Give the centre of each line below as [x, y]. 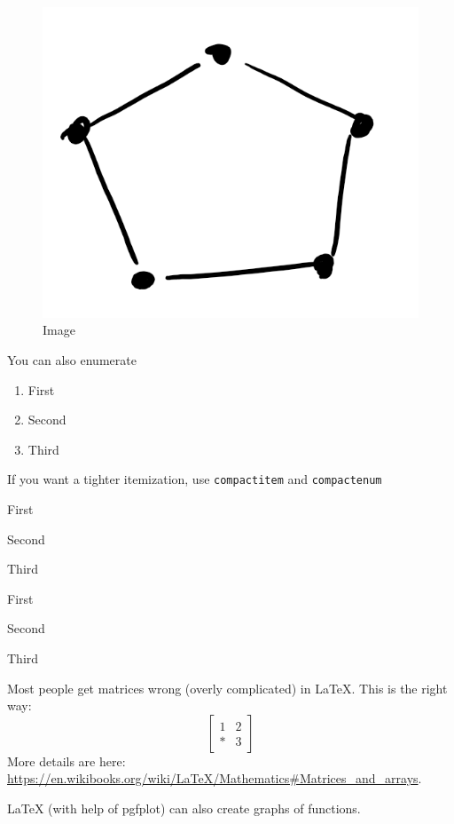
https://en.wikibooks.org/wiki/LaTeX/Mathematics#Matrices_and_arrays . [215, 778]
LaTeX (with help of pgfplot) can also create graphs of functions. [184, 808]
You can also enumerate [72, 360]
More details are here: [67, 761]
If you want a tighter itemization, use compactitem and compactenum [195, 479]
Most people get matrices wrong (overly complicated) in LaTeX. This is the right [227, 688]
